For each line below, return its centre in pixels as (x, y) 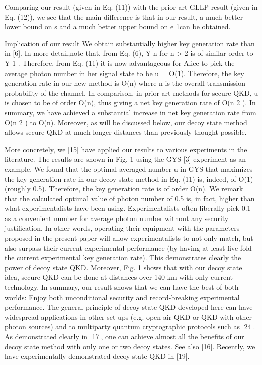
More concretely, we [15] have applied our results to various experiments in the (126, 149)
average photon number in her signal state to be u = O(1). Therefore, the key (124, 73)
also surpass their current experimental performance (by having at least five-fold (128, 247)
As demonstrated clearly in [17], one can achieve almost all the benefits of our (124, 336)
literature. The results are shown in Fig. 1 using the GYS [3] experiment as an (125, 159)
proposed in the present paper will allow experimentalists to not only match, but (129, 238)
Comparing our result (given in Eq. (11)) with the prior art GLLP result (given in (131, 7)
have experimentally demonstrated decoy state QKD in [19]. (97, 356)
